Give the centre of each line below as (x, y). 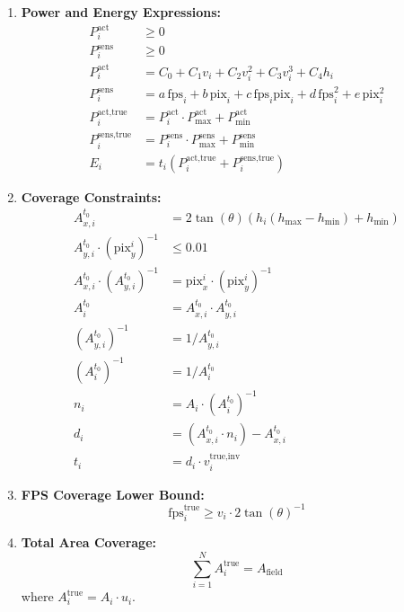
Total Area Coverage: (89, 542)
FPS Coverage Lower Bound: (113, 494)
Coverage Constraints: (91, 196)
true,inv (225, 457)
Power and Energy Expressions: (121, 12)
